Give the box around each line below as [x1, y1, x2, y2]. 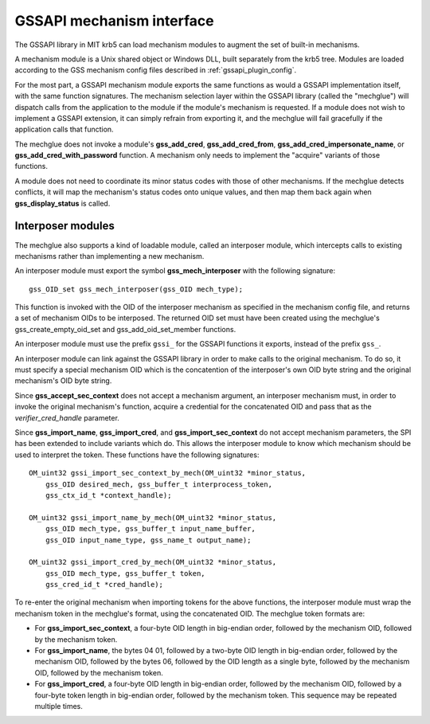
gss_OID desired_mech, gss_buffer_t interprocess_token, [45, 479, 272, 489]
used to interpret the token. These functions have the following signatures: [14, 450, 260, 460]
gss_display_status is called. [14, 198, 111, 208]
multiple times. [34, 701, 83, 710]
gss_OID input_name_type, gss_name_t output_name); [45, 535, 252, 545]
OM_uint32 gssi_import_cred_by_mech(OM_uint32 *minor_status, [29, 558, 277, 567]
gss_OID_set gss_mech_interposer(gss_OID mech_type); [29, 284, 243, 294]
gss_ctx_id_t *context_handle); [45, 491, 172, 499]
